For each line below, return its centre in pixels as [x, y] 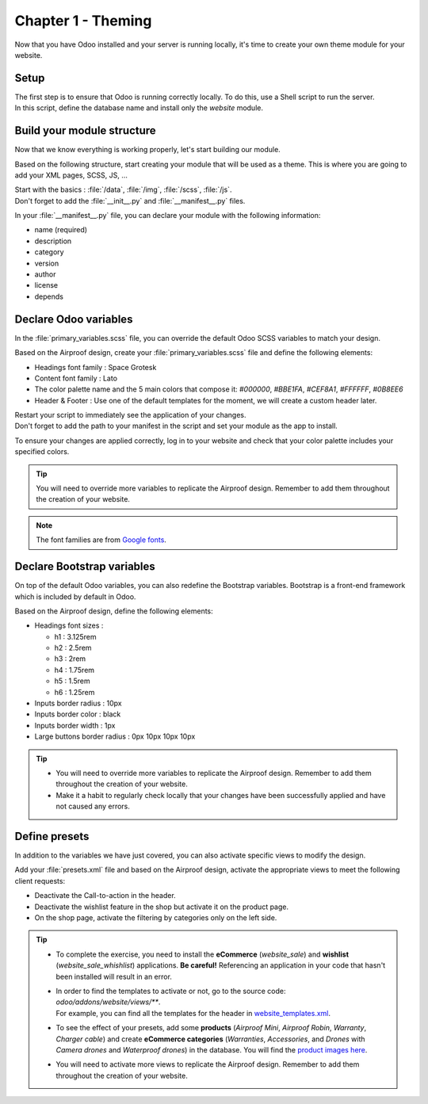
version [47, 263]
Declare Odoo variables [74, 319]
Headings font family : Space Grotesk [96, 367]
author [45, 274]
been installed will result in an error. [114, 976]
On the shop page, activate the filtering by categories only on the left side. [156, 918]
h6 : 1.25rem [75, 692]
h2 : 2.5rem [73, 648]
